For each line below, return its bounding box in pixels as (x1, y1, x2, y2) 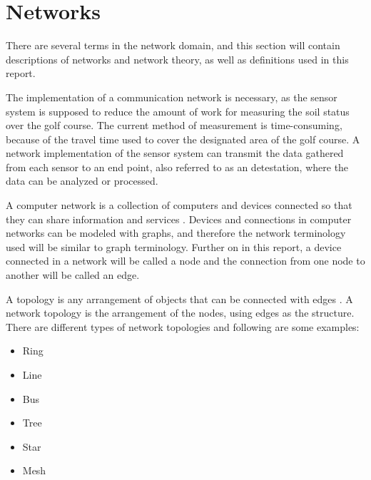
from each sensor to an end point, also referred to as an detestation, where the (6, 159, 349, 174)
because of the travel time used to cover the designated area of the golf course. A (6, 131, 360, 146)
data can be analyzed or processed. (6, 173, 158, 188)
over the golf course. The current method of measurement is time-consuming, (6, 118, 342, 133)
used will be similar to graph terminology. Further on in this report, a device (6, 239, 342, 254)
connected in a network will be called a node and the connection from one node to (6, 253, 365, 268)
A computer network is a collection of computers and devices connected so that (6, 198, 352, 213)
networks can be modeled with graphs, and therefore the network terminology (6, 225, 346, 240)
